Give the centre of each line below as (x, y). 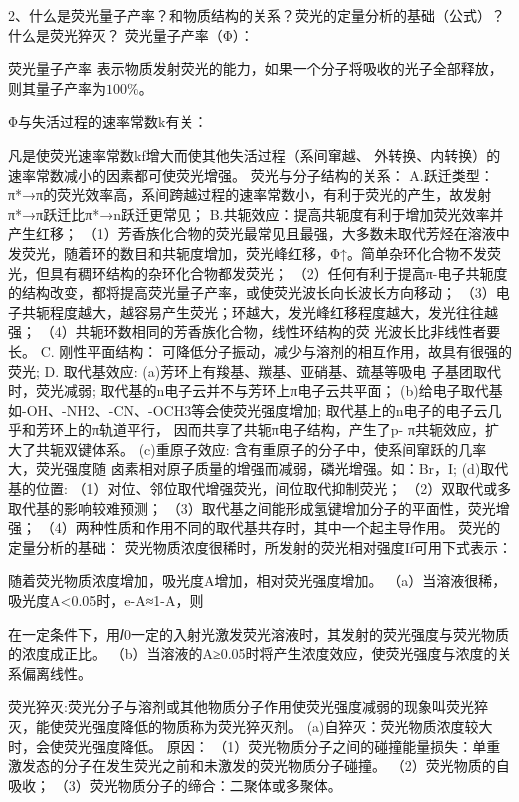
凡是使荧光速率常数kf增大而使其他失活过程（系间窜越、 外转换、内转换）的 (254, 154)
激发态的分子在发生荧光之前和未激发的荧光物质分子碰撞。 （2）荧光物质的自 (259, 765)
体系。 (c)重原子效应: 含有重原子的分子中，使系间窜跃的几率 (289, 448)
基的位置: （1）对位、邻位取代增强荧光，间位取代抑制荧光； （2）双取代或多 (260, 488)
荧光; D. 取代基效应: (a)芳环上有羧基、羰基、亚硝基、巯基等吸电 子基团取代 (254, 370)
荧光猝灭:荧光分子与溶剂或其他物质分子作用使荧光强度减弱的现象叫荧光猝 (248, 706)
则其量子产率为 (57, 87)
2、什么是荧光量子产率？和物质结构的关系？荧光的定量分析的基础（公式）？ (256, 15)
